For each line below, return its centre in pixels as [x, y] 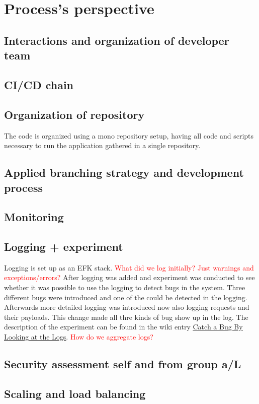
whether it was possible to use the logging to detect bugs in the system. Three [125, 287]
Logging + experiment [64, 247]
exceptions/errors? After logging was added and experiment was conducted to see [129, 277]
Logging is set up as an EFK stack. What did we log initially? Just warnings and [129, 267]
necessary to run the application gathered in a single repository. [102, 145]
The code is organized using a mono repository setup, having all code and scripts [129, 135]
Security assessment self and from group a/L [123, 364]
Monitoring [34, 217]
